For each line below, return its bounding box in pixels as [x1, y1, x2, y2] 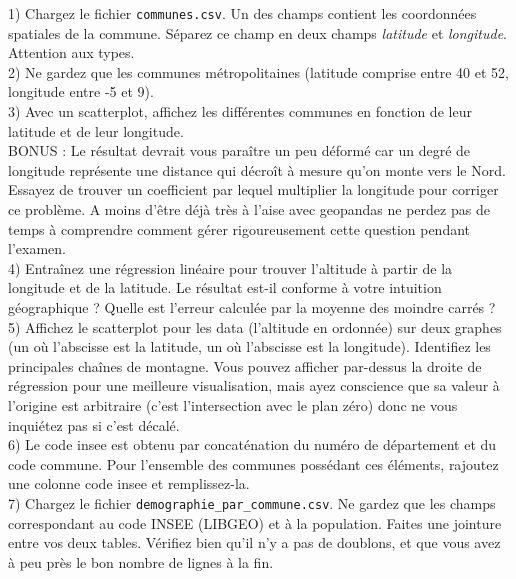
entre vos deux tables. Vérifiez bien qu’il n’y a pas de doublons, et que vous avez [8, 532, 501, 553]
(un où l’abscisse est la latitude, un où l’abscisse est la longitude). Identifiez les [8, 336, 491, 357]
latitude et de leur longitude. [8, 120, 184, 141]
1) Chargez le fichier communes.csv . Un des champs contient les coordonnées [8, 3, 477, 23]
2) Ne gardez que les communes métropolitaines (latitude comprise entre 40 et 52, [8, 61, 509, 82]
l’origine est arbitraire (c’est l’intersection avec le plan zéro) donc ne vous [8, 394, 458, 415]
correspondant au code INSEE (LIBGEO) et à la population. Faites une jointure [8, 512, 502, 533]
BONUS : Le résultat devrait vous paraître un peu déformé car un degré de [8, 140, 471, 161]
